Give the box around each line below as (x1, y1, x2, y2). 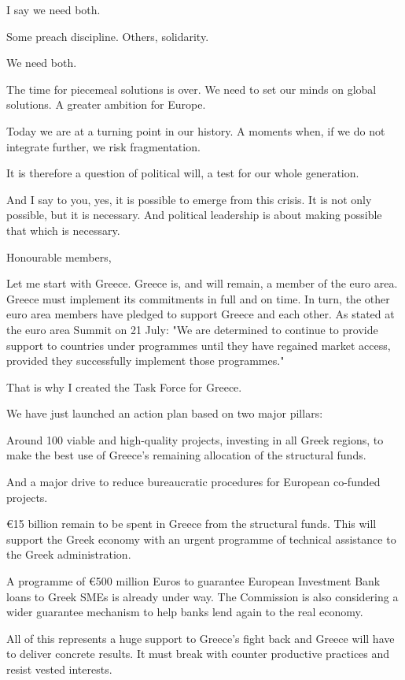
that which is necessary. (6, 221, 120, 238)
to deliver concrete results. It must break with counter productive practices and (6, 645, 390, 662)
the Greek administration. (6, 546, 131, 563)
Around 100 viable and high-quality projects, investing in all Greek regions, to (6, 431, 384, 448)
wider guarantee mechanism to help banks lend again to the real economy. (6, 604, 363, 620)
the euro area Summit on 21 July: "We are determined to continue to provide (6, 321, 378, 337)
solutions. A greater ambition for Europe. (6, 96, 206, 113)
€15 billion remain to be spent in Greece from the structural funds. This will (6, 515, 377, 532)
